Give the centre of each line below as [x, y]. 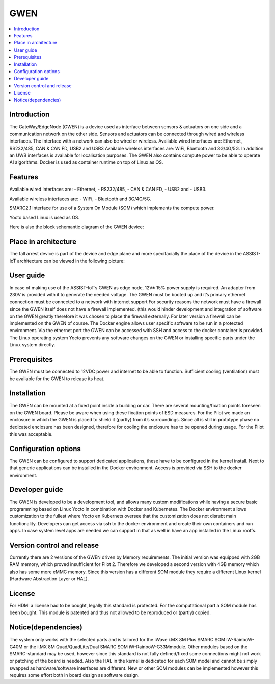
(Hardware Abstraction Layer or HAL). [49, 579]
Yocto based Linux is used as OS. [45, 218]
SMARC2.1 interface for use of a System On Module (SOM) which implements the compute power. [112, 208]
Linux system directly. [32, 345]
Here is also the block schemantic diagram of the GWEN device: [77, 227]
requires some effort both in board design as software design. [74, 675]
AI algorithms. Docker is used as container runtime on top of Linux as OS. [86, 162]
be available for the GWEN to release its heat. [57, 379]
